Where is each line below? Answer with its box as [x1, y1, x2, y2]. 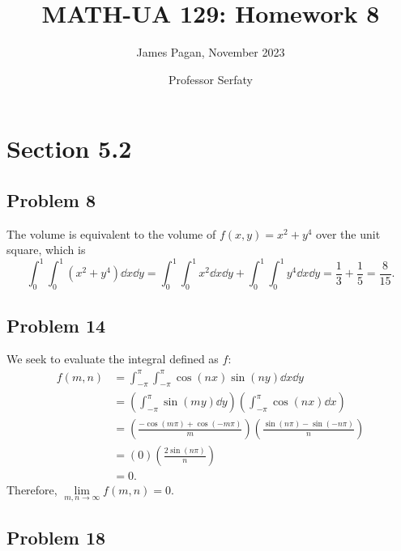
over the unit [316, 225, 381, 242]
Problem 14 [6, 312, 106, 337]
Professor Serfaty [169, 70, 253, 87]
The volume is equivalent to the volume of [6, 225, 216, 242]
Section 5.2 [6, 132, 132, 165]
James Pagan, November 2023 [136, 44, 285, 61]
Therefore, [6, 481, 58, 498]
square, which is [6, 241, 86, 258]
